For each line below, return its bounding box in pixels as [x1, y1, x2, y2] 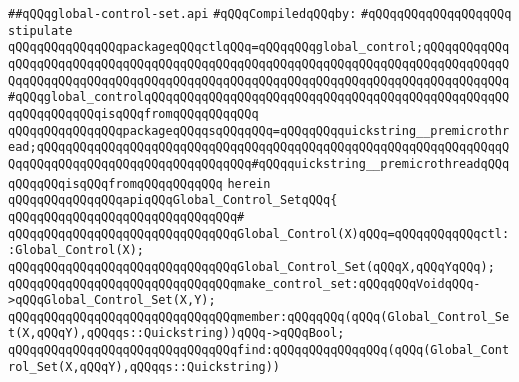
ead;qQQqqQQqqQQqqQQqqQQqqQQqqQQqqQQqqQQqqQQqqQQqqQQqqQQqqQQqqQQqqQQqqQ [8, 140, 510, 155]
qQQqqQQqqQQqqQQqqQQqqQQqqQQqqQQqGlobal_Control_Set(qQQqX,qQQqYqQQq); [8, 259, 495, 274]
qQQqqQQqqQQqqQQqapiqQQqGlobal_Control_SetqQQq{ [8, 193, 338, 208]
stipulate [8, 23, 73, 38]
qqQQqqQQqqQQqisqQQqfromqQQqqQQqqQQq [8, 106, 259, 121]
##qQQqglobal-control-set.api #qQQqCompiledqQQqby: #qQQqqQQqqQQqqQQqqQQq [8, 7, 512, 21]
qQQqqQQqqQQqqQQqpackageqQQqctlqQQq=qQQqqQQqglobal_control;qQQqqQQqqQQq [8, 40, 510, 55]
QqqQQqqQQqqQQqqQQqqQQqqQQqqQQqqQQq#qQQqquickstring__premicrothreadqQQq [8, 156, 510, 171]
